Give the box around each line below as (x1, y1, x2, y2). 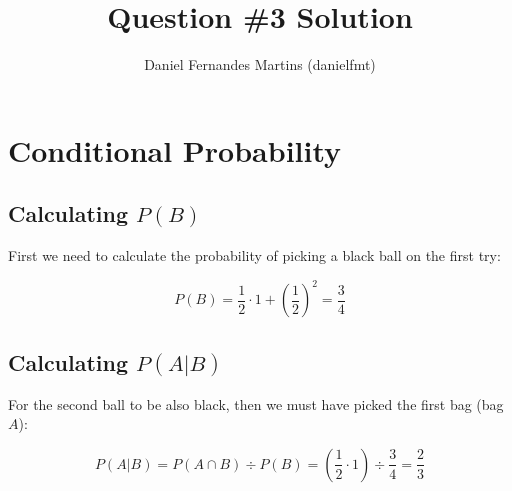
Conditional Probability (8, 129, 342, 170)
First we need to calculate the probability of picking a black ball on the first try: (8, 245, 501, 266)
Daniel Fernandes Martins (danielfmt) (144, 54, 376, 75)
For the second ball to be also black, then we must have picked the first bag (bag (8, 393, 504, 414)
